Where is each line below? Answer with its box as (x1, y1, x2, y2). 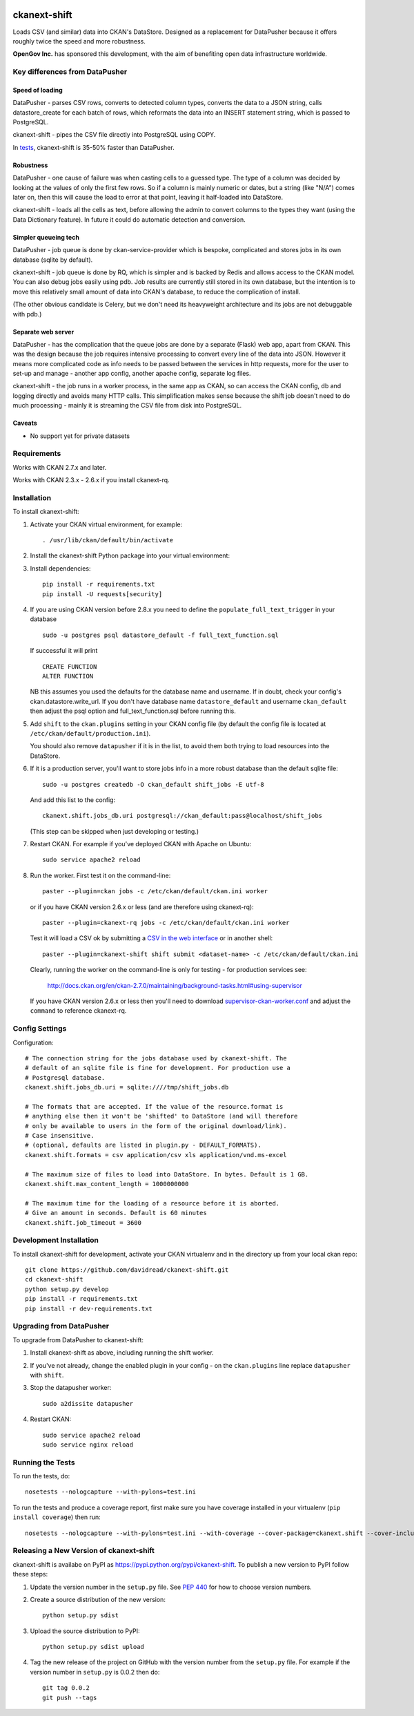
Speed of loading (12, 86, 63, 94)
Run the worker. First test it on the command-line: (30, 871, 171, 879)
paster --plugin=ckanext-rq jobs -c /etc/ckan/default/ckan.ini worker (42, 919, 290, 927)
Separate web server (12, 327, 75, 336)
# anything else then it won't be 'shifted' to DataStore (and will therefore (25, 1112, 298, 1121)
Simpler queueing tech (12, 233, 79, 241)
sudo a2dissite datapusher (42, 1400, 134, 1407)
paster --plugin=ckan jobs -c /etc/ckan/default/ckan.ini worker (42, 888, 268, 895)
